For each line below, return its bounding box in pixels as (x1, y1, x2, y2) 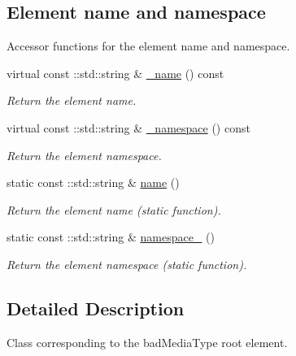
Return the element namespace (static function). (7, 255, 247, 272)
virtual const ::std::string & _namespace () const (7, 119, 250, 136)
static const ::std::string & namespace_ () (7, 228, 215, 245)
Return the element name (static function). (7, 201, 221, 218)
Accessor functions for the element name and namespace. (7, 37, 290, 54)
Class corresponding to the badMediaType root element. (7, 333, 288, 350)
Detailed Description (7, 295, 185, 320)
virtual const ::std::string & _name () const (7, 64, 224, 81)
